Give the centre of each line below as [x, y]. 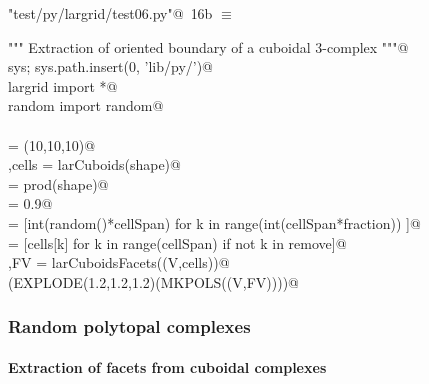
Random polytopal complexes [129, 326]
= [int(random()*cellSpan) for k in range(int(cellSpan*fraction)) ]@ [214, 222]
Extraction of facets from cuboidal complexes [167, 366]
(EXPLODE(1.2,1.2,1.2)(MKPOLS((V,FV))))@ [153, 281]
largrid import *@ [63, 85]
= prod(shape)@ [58, 183]
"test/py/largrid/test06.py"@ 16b [110, 13]
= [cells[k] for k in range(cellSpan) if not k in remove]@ [177, 242]
